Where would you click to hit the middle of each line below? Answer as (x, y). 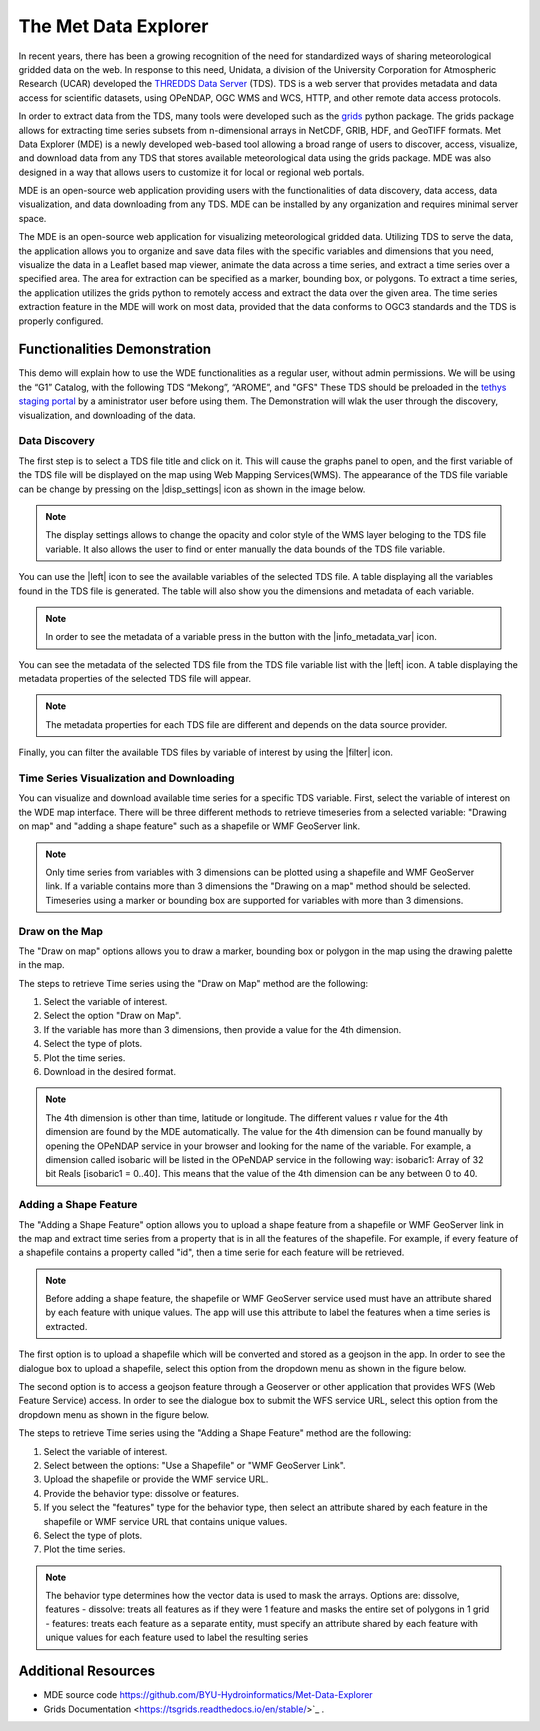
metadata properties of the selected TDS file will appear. (135, 679)
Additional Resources (86, 1671)
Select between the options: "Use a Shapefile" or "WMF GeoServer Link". (194, 1465)
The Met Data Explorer (113, 26)
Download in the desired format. (110, 1072)
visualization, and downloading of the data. (107, 415)
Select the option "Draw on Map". (112, 1016)
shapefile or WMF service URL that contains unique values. (165, 1521)
